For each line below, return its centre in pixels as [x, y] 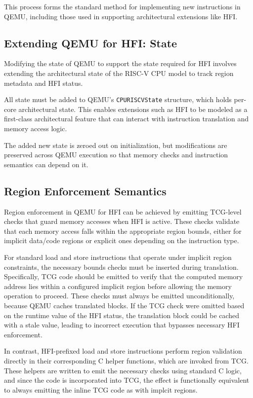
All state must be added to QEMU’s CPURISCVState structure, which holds [118, 99]
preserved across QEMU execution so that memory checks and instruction [116, 155]
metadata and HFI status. [43, 83]
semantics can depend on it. [46, 164]
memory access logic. [36, 128]
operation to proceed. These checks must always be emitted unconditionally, [119, 296]
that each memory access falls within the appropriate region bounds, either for [123, 231]
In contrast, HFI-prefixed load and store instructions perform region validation [123, 351]
